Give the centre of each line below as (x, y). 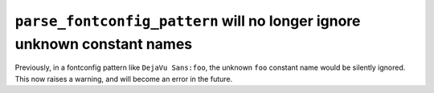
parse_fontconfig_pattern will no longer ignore (188, 21)
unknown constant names (104, 44)
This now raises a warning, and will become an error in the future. (124, 79)
